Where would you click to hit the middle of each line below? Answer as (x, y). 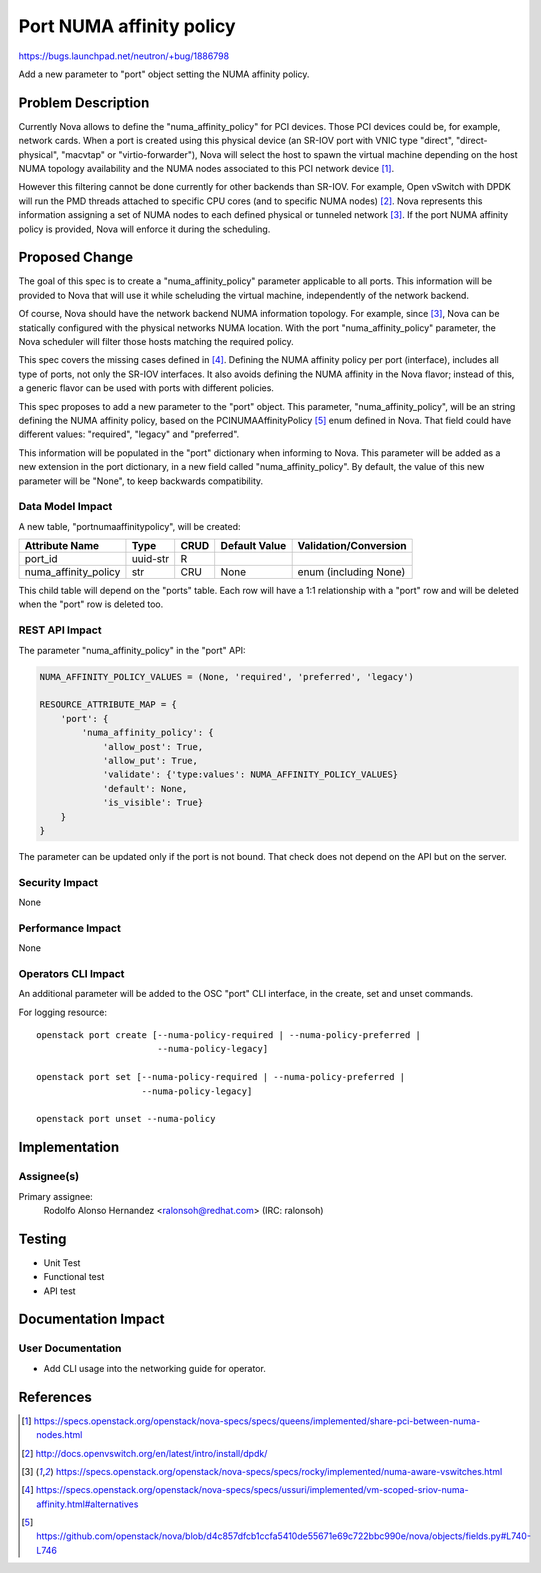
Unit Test (62, 1262)
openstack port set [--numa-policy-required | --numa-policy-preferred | (221, 1077)
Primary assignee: (56, 1196)
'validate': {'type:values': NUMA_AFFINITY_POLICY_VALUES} (250, 774)
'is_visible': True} (153, 803)
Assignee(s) (49, 1177)
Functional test (74, 1277)
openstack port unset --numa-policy (126, 1119)
